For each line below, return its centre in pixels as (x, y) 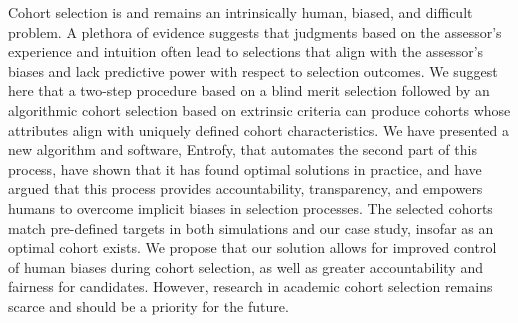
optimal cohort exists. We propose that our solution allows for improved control (252, 247)
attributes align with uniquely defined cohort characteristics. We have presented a (259, 129)
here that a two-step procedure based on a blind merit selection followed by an (249, 90)
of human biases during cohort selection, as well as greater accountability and (245, 266)
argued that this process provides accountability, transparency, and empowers (245, 188)
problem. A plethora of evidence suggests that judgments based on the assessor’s (255, 31)
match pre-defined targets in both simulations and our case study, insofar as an (251, 227)
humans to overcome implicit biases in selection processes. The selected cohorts (250, 207)
